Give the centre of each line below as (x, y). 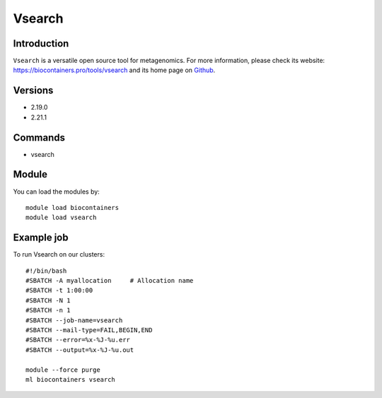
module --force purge (63, 370)
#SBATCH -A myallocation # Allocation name (110, 281)
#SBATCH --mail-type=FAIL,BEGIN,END (89, 330)
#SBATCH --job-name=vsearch (74, 320)
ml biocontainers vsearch (71, 379)
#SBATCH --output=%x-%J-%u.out (80, 350)
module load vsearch (61, 218)
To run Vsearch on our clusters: (59, 254)
